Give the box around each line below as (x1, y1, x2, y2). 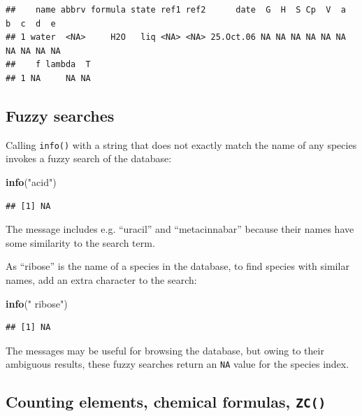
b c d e (6, 18, 56, 29)
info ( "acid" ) (6, 175, 57, 189)
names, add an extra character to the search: (6, 272, 197, 287)
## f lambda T (6, 59, 91, 70)
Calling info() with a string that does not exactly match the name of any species (6, 137, 357, 152)
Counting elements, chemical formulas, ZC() (6, 391, 326, 413)
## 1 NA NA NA (6, 73, 91, 83)
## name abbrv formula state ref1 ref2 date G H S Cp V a (6, 5, 346, 15)
